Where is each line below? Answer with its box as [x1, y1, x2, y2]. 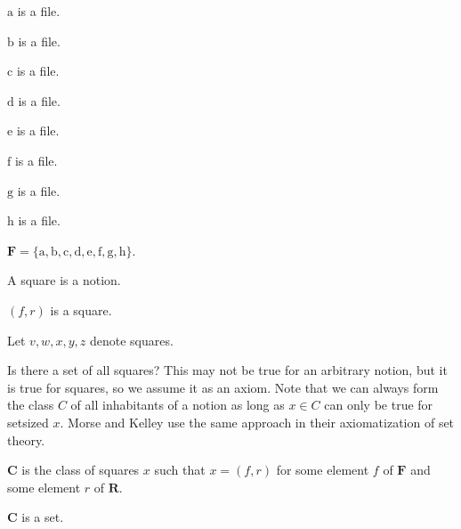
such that [154, 460, 206, 479]
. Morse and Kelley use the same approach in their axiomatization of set [60, 412, 455, 431]
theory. [7, 430, 45, 449]
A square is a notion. [7, 271, 121, 289]
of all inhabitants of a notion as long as [70, 395, 285, 414]
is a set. [21, 508, 64, 526]
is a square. [50, 300, 112, 319]
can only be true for [324, 395, 433, 414]
